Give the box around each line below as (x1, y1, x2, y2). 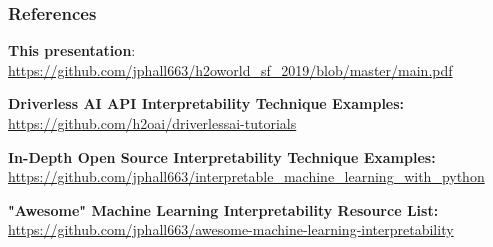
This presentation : (8, 40, 136, 61)
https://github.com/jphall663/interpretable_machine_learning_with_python (8, 166, 485, 187)
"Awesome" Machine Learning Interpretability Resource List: (8, 199, 439, 220)
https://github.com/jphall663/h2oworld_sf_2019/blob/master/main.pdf (8, 59, 453, 80)
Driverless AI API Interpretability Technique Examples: (8, 93, 405, 114)
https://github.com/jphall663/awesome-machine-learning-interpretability (8, 219, 454, 240)
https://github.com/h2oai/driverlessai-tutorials (8, 113, 297, 133)
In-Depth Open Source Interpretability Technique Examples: (8, 146, 436, 167)
